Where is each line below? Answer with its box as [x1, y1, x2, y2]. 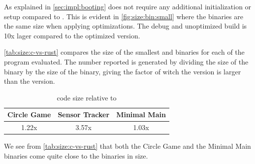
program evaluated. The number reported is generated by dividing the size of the [4, 56, 249, 66]
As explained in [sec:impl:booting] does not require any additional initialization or [4, 1, 252, 11]
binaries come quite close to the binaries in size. [4, 150, 148, 161]
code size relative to [57, 92, 117, 102]
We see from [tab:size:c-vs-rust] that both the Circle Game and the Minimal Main [4, 141, 251, 151]
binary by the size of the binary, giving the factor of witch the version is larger [4, 66, 241, 76]
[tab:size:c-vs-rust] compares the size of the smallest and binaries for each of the [4, 47, 245, 57]
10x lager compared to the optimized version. [4, 30, 140, 40]
